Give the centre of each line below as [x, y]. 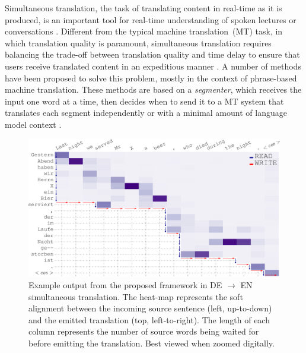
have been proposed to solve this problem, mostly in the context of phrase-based [151, 78]
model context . [33, 124]
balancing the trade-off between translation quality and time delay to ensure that [152, 54]
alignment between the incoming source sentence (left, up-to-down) [150, 308]
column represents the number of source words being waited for [144, 331]
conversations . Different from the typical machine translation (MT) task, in [144, 31]
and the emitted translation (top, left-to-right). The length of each [149, 319]
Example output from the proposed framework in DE [125, 285]
